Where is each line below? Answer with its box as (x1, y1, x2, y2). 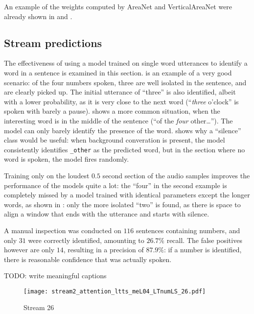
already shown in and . (4, 11, 72, 21)
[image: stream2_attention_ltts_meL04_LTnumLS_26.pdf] (23, 288, 206, 295)
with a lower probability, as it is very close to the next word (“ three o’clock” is (4, 96, 239, 106)
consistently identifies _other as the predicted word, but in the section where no (4, 144, 245, 154)
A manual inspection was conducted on (4, 225, 121, 235)
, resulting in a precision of (63, 244, 144, 255)
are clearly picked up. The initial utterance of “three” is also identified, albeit (4, 87, 236, 97)
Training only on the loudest (4, 170, 90, 180)
